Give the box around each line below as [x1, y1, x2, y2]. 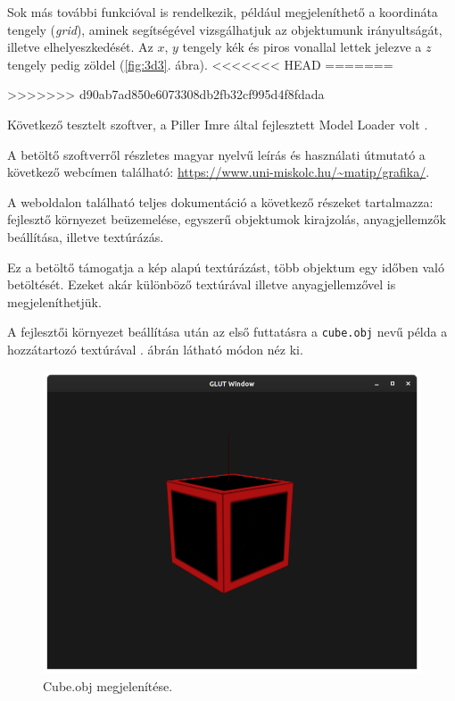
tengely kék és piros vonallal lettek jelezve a [182, 38, 422, 56]
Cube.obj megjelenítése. [43, 676, 173, 695]
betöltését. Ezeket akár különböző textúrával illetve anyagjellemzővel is [7, 275, 396, 294]
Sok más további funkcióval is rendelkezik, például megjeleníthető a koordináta [7, 3, 438, 21]
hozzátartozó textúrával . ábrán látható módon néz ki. [7, 339, 303, 358]
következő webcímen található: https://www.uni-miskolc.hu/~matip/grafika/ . [7, 163, 430, 181]
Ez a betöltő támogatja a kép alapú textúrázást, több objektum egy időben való [7, 257, 444, 276]
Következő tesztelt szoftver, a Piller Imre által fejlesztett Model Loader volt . [7, 114, 428, 133]
